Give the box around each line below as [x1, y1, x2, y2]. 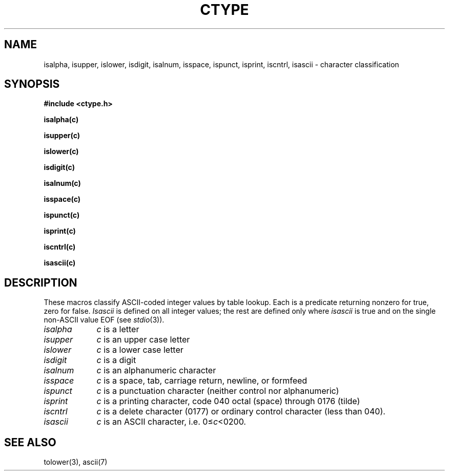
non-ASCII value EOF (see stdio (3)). [44, 315, 165, 325]
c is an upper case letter [96, 334, 190, 345]
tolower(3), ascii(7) [44, 458, 108, 467]
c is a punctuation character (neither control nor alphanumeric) [96, 386, 339, 396]
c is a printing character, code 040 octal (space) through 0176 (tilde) [96, 396, 360, 407]
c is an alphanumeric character [96, 365, 216, 376]
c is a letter [96, 324, 139, 335]
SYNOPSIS [4, 78, 60, 91]
